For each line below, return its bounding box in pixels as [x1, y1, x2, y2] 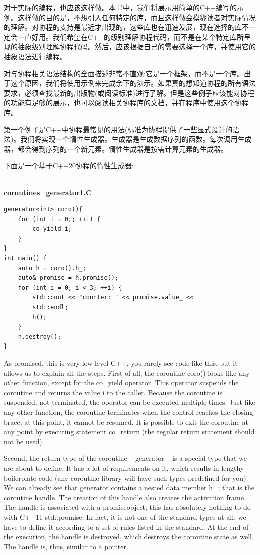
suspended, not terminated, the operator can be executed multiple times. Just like [4, 397, 255, 407]
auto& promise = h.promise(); [18, 274, 119, 282]
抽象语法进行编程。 [4, 51, 67, 61]
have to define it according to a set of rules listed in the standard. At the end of [4, 521, 249, 532]
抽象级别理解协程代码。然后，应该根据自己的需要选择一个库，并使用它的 [17, 41, 256, 52]
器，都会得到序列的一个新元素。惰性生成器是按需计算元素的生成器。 [4, 143, 228, 154]
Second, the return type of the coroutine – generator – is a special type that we [4, 453, 247, 463]
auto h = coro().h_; [18, 264, 86, 272]
